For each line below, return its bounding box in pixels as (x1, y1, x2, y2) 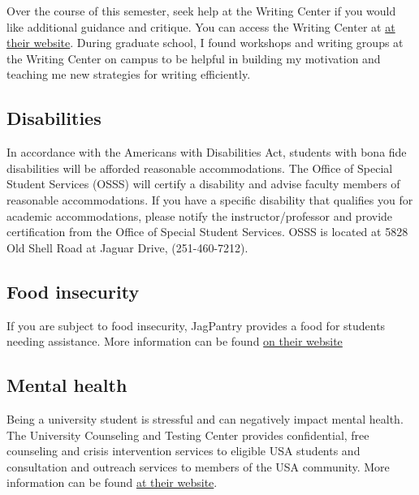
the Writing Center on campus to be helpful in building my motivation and (6, 49, 381, 67)
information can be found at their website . (6, 474, 218, 491)
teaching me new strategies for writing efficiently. (6, 66, 251, 83)
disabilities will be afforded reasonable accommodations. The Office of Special (6, 159, 393, 176)
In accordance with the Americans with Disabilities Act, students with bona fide (6, 144, 407, 161)
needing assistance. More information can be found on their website (6, 333, 343, 350)
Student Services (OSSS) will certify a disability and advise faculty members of (6, 175, 400, 192)
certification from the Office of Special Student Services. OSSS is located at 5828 (6, 223, 408, 240)
